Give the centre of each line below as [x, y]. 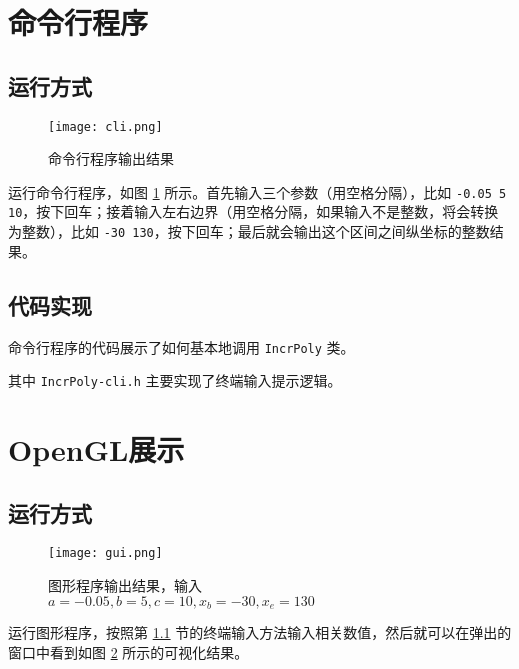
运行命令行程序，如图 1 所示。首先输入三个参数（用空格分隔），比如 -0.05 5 [257, 191]
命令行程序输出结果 [111, 158]
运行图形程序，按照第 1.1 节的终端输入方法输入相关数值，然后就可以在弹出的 [260, 632]
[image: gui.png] [105, 553]
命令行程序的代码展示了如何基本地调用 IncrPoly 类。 [181, 346]
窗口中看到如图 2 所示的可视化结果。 [128, 651]
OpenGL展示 [96, 449]
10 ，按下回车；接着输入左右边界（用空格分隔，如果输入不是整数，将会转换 [253, 211]
